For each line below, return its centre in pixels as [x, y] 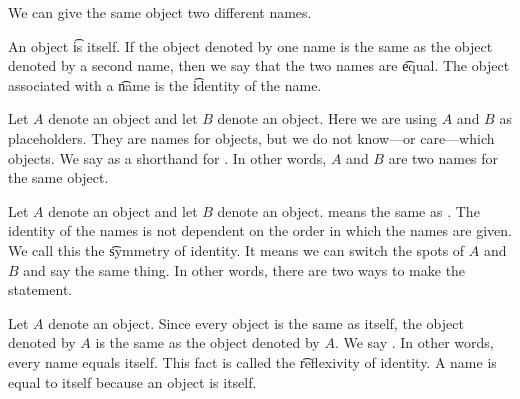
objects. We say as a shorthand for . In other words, [167, 157]
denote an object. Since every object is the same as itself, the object [256, 322]
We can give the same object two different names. [160, 12]
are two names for [443, 157]
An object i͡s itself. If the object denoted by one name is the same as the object [250, 45]
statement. [40, 289]
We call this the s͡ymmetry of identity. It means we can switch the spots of [236, 249]
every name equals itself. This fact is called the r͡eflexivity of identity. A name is [252, 361]
